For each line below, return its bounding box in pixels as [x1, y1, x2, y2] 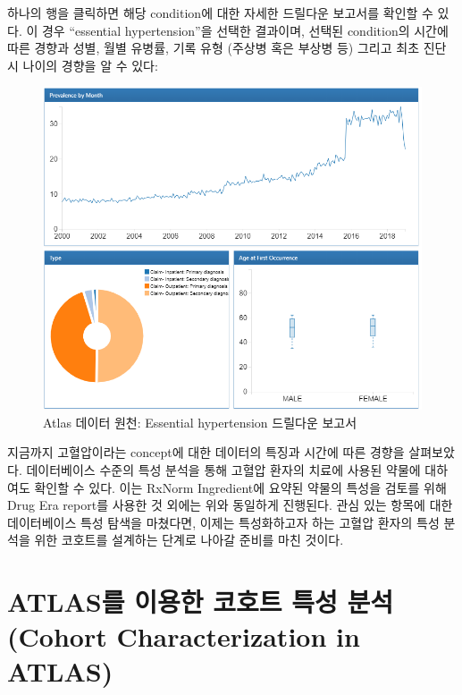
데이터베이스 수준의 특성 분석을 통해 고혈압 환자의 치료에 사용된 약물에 [26, 460, 421, 479]
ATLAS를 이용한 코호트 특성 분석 [7, 583, 393, 620]
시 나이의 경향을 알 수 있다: [7, 55, 158, 74]
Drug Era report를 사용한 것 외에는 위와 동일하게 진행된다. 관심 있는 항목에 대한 [7, 496, 453, 514]
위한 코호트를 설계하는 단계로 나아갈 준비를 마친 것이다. [34, 530, 344, 549]
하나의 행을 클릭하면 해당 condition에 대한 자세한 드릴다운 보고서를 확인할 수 [7, 4, 433, 21]
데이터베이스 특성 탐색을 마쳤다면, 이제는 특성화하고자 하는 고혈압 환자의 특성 [7, 513, 440, 531]
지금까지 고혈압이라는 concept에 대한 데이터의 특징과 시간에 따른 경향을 [7, 443, 405, 462]
